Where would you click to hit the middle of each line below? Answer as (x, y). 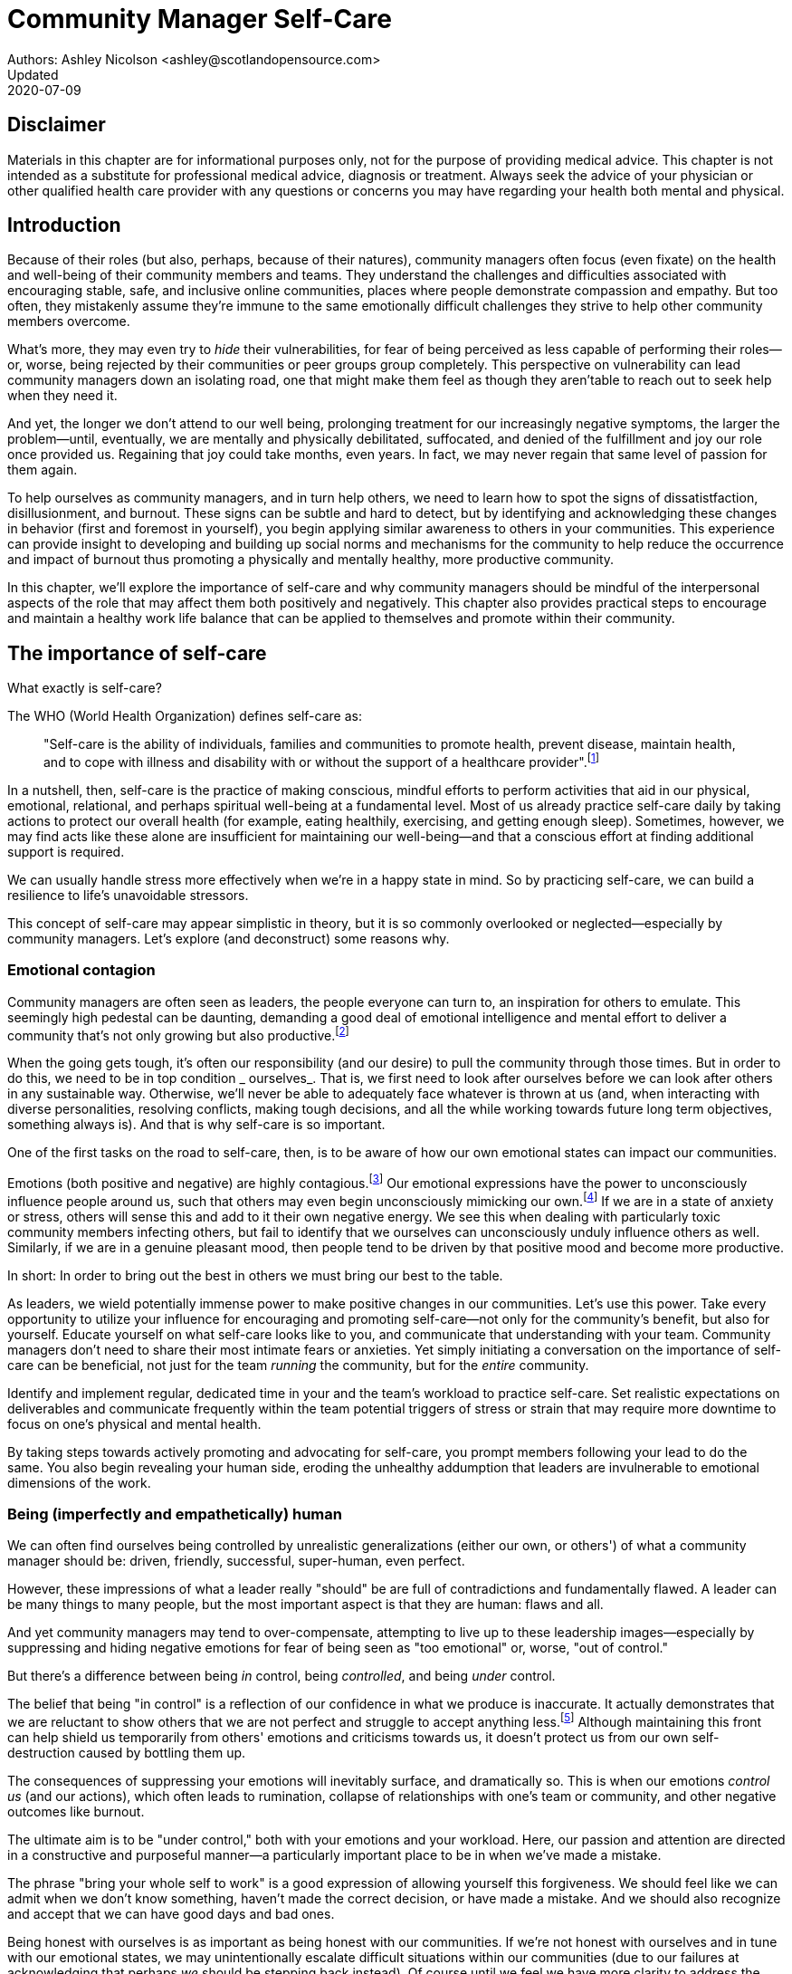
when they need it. (62, 396)
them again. (43, 470)
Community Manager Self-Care (200, 19)
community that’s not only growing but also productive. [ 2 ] (178, 1034)
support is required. (66, 851)
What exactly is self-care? (85, 688)
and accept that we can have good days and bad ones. (171, 1914)
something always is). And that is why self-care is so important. (196, 1125)
